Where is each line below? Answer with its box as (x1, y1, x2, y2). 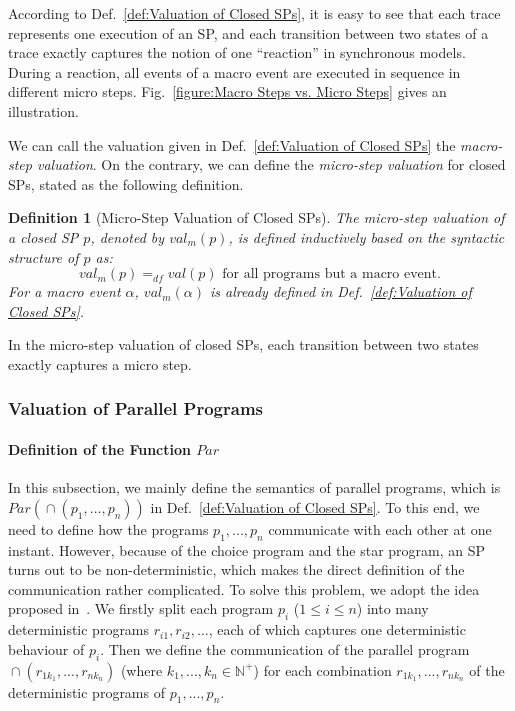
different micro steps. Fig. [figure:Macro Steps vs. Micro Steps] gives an (8, 81, 447, 102)
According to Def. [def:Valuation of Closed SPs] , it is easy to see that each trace (8, 3, 501, 23)
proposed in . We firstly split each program (8, 598, 274, 619)
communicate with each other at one (268, 518, 492, 539)
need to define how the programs (8, 518, 209, 539)
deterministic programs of (8, 681, 165, 702)
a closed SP (8, 226, 79, 247)
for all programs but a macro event (222, 267, 438, 282)
